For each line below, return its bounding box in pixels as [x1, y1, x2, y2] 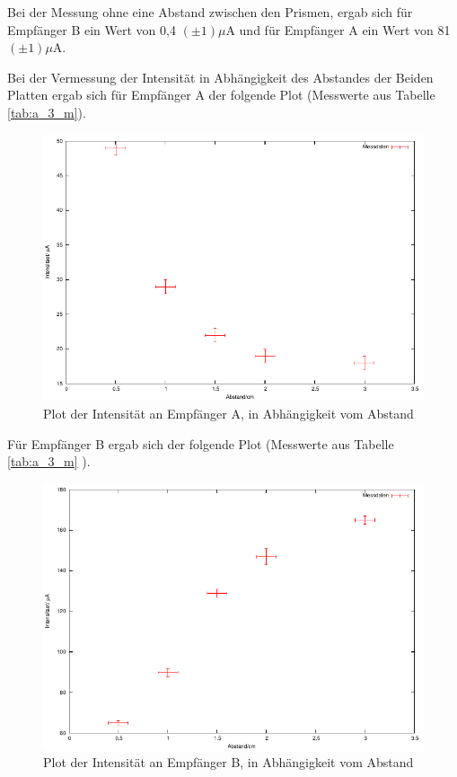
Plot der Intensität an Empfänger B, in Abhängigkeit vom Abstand [43, 753, 414, 772]
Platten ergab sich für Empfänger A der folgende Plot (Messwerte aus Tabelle [7, 85, 435, 104]
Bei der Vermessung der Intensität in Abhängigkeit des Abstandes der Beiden [7, 67, 434, 86]
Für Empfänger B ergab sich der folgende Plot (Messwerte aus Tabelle [7, 434, 394, 453]
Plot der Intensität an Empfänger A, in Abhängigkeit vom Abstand [43, 403, 414, 422]
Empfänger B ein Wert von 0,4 [7, 20, 176, 39]
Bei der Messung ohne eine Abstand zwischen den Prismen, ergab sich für [7, 3, 413, 21]
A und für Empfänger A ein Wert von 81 [225, 20, 451, 39]
